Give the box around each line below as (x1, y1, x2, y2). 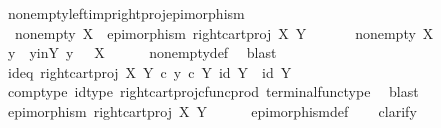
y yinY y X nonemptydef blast (7, 42, 277, 63)
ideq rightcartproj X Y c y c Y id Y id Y (7, 61, 292, 82)
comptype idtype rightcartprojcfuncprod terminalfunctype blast (7, 81, 419, 102)
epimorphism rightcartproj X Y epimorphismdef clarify (7, 100, 417, 121)
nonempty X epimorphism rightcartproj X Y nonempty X (14, 22, 434, 43)
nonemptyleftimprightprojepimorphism (7, 3, 245, 23)
